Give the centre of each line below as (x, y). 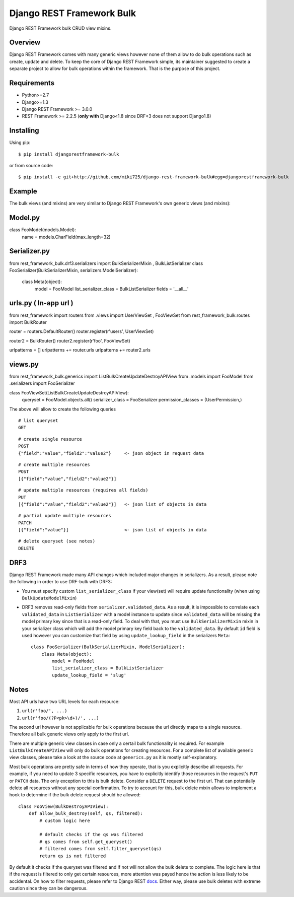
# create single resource (50, 439)
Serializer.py (30, 251)
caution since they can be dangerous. (49, 888)
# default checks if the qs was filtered (91, 835)
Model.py (25, 218)
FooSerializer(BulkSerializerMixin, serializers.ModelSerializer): (73, 270)
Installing (24, 131)
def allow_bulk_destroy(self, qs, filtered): (86, 814)
